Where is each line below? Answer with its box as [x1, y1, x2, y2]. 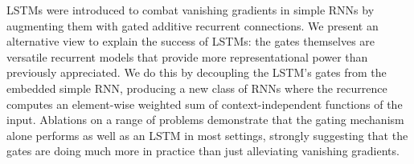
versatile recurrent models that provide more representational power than [6, 48, 368, 65]
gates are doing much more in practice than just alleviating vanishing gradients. [6, 142, 400, 159]
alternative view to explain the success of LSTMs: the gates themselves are [6, 33, 375, 50]
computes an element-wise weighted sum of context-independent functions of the [6, 95, 403, 112]
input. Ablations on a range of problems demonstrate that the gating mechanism [6, 111, 404, 128]
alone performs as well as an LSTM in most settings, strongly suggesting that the [6, 126, 408, 143]
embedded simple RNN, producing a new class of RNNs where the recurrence [6, 79, 387, 96]
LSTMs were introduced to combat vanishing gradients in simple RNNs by [6, 2, 375, 18]
